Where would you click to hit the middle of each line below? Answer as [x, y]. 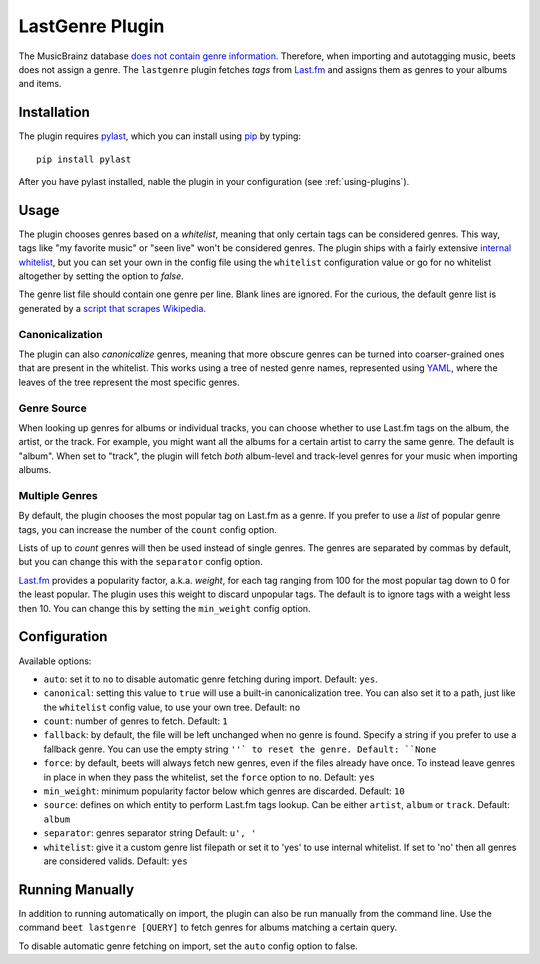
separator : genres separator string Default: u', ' [150, 833]
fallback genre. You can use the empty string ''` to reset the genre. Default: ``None [240, 749]
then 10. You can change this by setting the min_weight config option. [164, 608]
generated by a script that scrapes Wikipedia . [112, 308]
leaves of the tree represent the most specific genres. [129, 382]
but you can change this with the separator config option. [141, 562]
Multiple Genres [58, 495]
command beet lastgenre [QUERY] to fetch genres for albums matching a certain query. [208, 927]
